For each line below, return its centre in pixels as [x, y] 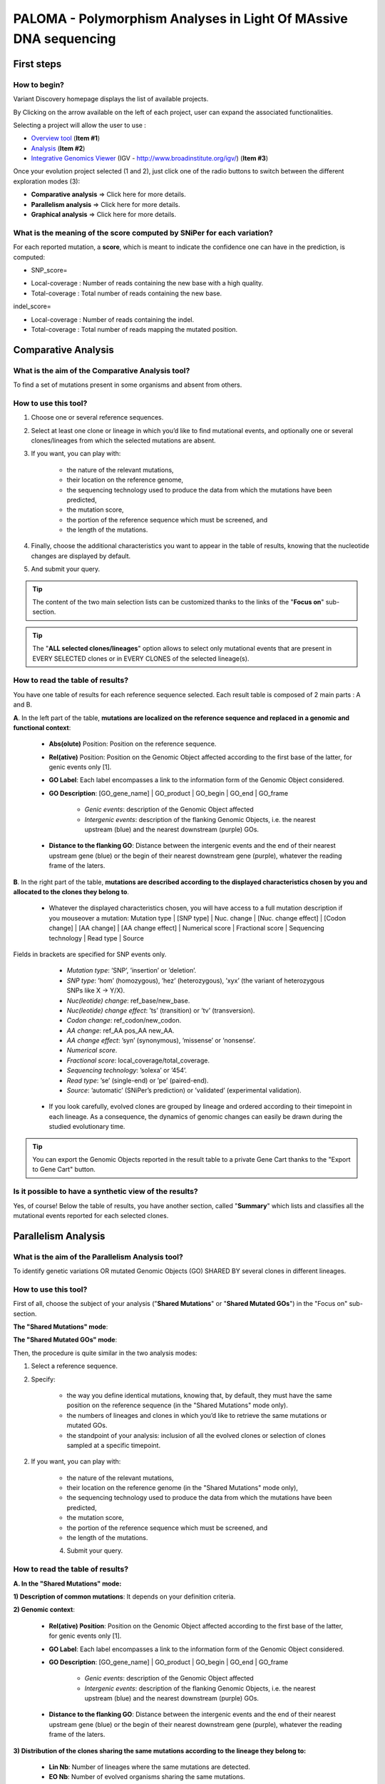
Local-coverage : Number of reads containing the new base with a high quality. [147, 283]
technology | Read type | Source [96, 938]
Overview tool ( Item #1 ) [65, 138]
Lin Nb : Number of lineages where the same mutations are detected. [150, 1767]
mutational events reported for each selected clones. [91, 1215]
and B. [22, 705]
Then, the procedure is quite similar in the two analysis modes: [105, 1353]
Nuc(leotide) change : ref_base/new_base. [128, 1000]
